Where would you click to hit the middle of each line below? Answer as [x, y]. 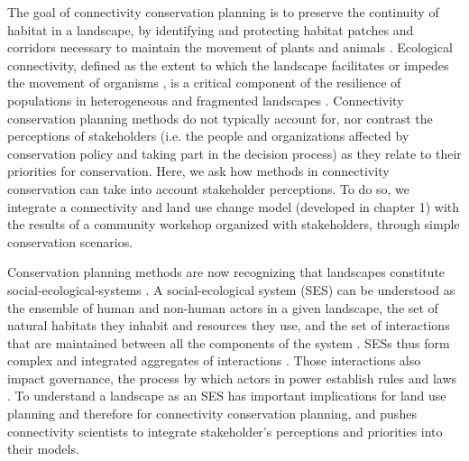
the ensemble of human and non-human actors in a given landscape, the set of [223, 307]
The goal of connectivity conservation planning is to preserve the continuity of [223, 12]
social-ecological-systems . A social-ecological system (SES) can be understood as [231, 289]
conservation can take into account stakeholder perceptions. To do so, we [209, 188]
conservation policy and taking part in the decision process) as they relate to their [234, 153]
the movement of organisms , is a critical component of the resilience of [204, 83]
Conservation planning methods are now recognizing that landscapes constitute [226, 272]
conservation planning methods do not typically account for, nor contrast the [220, 118]
